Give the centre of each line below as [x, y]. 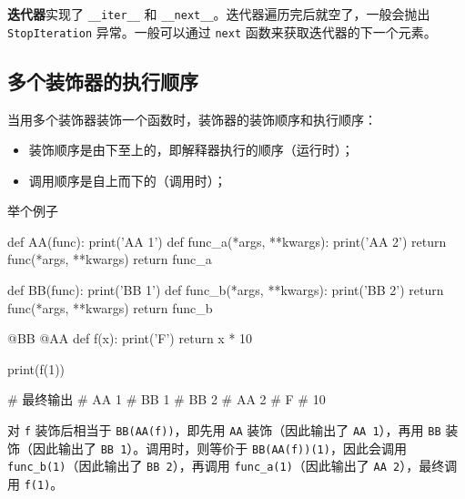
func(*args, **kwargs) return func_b [110, 307]
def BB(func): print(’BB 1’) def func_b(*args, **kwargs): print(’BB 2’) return [226, 290]
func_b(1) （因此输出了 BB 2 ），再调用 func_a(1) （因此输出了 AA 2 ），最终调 [232, 466]
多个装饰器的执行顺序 [103, 81]
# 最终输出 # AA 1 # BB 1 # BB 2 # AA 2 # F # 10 [167, 399]
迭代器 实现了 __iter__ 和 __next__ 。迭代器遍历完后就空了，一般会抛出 [219, 14]
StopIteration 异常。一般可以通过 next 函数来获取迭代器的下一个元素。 [222, 31]
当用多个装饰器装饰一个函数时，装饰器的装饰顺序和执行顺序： [192, 119]
